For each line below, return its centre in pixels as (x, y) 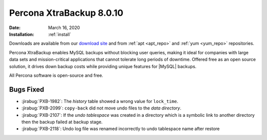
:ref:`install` (60, 34)
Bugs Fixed (27, 89)
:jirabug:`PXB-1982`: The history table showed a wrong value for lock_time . (100, 101)
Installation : (22, 34)
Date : (15, 28)
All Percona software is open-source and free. (56, 75)
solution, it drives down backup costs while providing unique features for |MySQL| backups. (103, 66)
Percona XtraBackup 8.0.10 (66, 13)
